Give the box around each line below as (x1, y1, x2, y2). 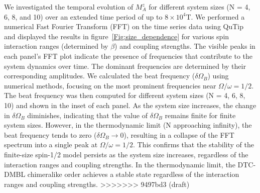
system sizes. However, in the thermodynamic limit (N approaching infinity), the (4, 120, 252, 130)
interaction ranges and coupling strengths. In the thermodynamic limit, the (4, 159, 235, 169)
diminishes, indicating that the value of (27, 110, 148, 120)
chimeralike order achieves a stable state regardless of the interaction (27, 169, 239, 179)
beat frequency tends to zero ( (4, 129, 97, 140)
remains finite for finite (165, 110, 236, 120)
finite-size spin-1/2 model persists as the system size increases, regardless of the (4, 149, 248, 159)
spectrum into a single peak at (4, 139, 98, 150)
